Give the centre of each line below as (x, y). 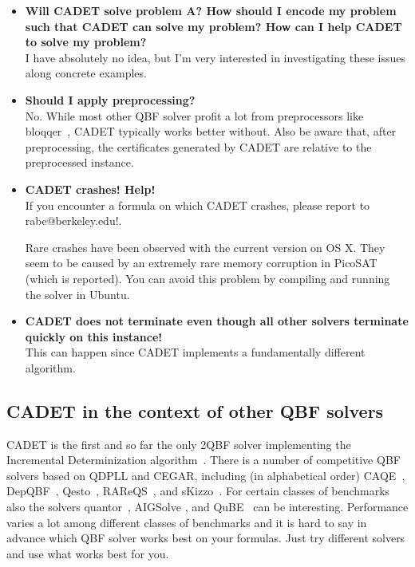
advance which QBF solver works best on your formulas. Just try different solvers (206, 538)
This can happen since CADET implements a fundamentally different (195, 352)
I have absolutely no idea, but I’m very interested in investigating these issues (215, 57)
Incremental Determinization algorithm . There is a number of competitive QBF (204, 460)
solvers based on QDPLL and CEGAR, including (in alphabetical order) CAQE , (206, 475)
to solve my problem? (86, 42)
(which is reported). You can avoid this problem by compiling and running (207, 278)
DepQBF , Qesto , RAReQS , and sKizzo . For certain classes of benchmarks (198, 491)
